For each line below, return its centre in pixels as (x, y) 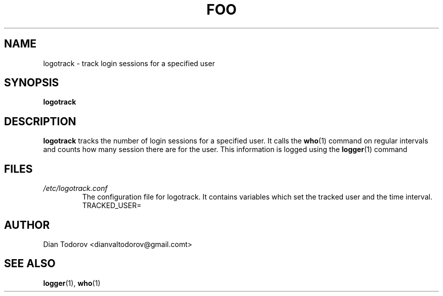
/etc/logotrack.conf (75, 188)
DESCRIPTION (40, 121)
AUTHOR (27, 225)
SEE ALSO (30, 264)
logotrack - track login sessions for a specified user (129, 63)
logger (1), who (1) (72, 283)
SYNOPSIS (32, 83)
